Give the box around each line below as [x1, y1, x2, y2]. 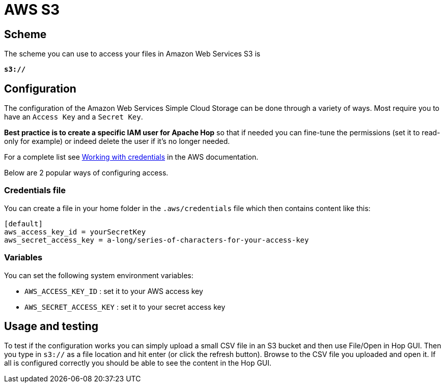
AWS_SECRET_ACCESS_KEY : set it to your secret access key [24, 302, 226, 311]
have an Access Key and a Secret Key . [4, 112, 143, 122]
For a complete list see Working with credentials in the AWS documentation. [4, 153, 259, 162]
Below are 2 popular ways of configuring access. [4, 168, 169, 177]
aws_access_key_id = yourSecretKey [4, 227, 146, 236]
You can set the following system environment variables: [4, 271, 193, 280]
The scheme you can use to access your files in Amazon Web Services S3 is [4, 49, 261, 58]
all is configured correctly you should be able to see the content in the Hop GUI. [4, 359, 272, 368]
